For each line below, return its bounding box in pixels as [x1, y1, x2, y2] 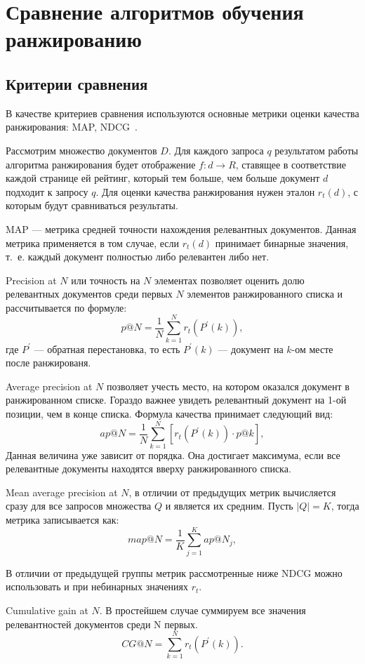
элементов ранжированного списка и [187, 286, 343, 301]
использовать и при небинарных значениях [6, 579, 189, 594]
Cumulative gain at [6, 602, 88, 617]
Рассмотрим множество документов [6, 142, 157, 157]
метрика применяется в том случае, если [6, 235, 180, 250]
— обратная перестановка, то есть [34, 341, 180, 356]
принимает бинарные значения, [215, 235, 349, 250]
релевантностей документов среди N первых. [6, 616, 198, 631]
